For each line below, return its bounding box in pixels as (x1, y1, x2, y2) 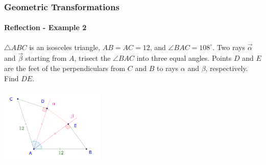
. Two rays (212, 41, 246, 52)
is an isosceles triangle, (29, 41, 101, 52)
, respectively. (205, 63, 248, 74)
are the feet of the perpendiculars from (4, 63, 126, 74)
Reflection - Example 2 (4, 22, 87, 33)
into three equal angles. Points (136, 53, 232, 63)
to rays (156, 63, 179, 74)
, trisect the (74, 53, 111, 63)
